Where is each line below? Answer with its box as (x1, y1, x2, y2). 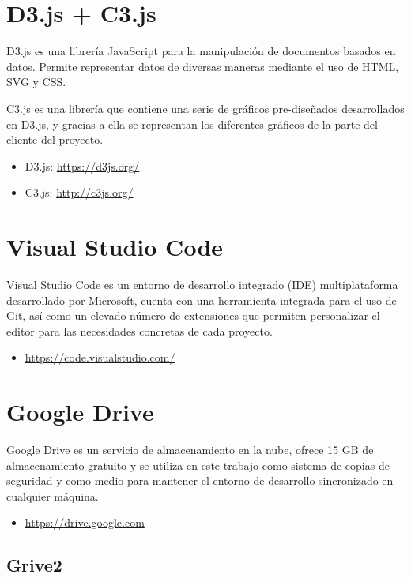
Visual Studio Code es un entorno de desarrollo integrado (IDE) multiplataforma (6, 276, 398, 292)
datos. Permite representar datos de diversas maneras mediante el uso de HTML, (6, 58, 399, 74)
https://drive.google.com (25, 514, 145, 531)
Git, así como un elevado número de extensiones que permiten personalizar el (6, 307, 380, 324)
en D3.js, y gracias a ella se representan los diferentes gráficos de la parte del (6, 115, 378, 132)
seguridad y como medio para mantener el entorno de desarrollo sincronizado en (6, 472, 394, 489)
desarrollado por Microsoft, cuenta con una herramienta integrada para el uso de (6, 291, 397, 308)
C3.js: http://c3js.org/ (25, 184, 134, 201)
